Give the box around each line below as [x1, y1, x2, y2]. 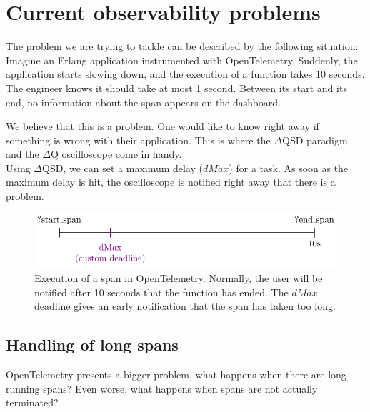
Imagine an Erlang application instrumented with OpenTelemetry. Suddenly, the [6, 52, 358, 67]
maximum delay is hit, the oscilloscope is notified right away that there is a [6, 174, 336, 189]
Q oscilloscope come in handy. [51, 146, 182, 161]
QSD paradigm [281, 132, 348, 147]
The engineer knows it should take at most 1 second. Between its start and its [6, 80, 347, 95]
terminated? [6, 395, 59, 410]
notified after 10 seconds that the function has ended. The [34, 284, 289, 299]
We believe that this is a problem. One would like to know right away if [6, 119, 319, 134]
